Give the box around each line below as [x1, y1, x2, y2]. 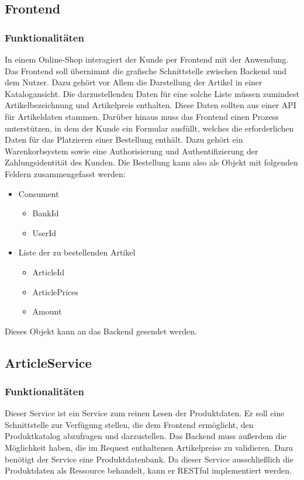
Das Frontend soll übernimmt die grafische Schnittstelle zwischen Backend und [5, 64, 287, 77]
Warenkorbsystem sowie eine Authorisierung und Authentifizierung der [5, 144, 258, 157]
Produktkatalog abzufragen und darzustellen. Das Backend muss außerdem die [5, 430, 286, 442]
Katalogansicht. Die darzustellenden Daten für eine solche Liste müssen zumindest [5, 87, 299, 99]
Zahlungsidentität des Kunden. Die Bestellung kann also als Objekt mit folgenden [5, 156, 298, 168]
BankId [32, 207, 59, 219]
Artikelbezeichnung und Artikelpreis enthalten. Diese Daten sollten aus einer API [5, 99, 296, 111]
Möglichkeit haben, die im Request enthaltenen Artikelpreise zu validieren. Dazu [5, 441, 293, 454]
